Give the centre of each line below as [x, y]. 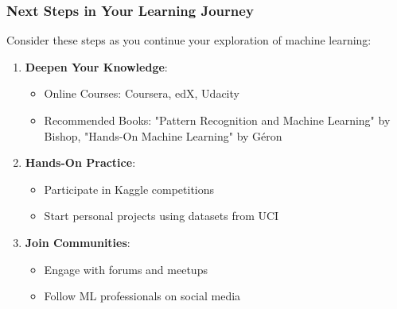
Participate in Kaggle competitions [129, 189]
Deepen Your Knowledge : [96, 66]
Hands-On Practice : [80, 162]
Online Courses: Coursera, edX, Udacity [142, 93]
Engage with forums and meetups [126, 269]
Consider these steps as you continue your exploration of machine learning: [189, 40]
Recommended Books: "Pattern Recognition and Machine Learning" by [217, 120]
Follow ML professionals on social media [142, 296]
